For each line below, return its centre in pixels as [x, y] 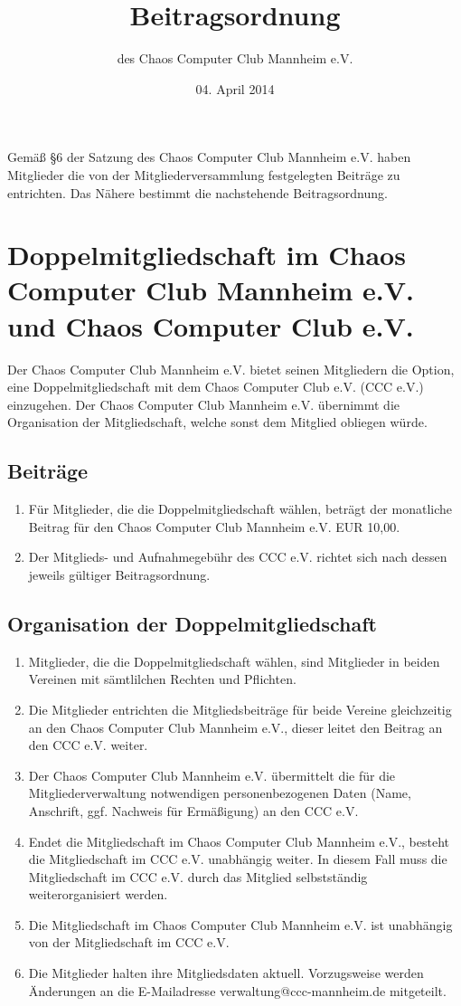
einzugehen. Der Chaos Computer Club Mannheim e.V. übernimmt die [204, 404]
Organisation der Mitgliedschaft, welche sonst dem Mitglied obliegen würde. [217, 422]
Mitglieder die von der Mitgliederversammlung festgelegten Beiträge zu [204, 174]
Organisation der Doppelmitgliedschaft [192, 623]
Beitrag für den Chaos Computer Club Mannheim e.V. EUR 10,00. [214, 526]
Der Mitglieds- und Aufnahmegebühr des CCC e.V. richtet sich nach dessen [238, 557]
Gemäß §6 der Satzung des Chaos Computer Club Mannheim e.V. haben [209, 157]
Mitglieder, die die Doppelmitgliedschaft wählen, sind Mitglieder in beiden [234, 661]
